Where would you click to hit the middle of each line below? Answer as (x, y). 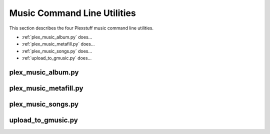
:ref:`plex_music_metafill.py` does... (58, 44)
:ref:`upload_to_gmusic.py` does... (57, 58)
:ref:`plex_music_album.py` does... (57, 37)
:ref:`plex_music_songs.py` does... (57, 51)
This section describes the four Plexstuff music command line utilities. (81, 28)
